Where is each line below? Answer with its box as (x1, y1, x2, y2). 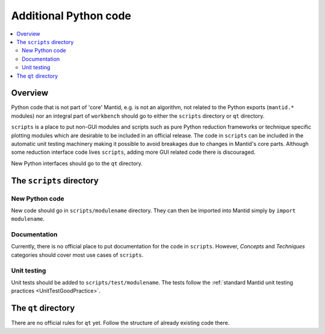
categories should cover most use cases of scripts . (11, 251, 144, 259)
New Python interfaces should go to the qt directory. (11, 160, 143, 167)
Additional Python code (11, 9, 132, 22)
